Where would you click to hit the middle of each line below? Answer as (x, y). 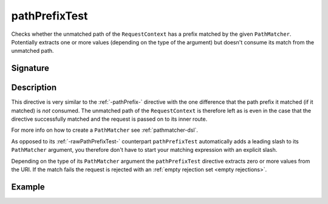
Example (28, 187)
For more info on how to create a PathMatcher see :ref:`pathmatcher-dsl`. (105, 130)
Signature (30, 68)
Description (34, 88)
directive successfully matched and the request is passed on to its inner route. (109, 119)
